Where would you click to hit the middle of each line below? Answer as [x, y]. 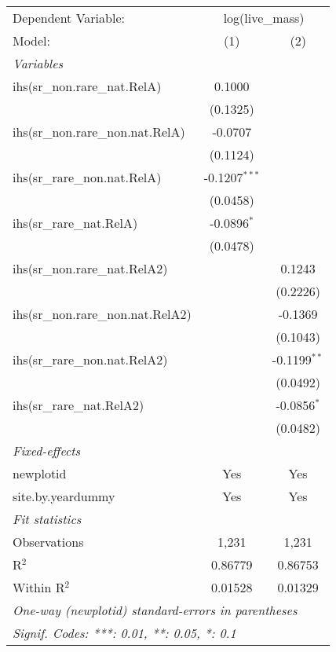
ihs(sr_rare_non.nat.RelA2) [90, 359]
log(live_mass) [264, 18]
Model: [32, 40]
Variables [38, 63]
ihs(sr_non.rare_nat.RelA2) [90, 268]
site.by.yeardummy [64, 496]
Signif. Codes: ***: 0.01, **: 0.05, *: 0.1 [124, 633]
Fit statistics [47, 519]
